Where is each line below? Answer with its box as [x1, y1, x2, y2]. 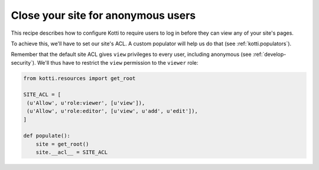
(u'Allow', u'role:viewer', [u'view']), [27, 99, 145, 106]
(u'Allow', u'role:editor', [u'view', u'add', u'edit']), [27, 108, 198, 115]
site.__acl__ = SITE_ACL [35, 149, 108, 156]
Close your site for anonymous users [11, 9, 196, 22]
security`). [11, 59, 37, 66]
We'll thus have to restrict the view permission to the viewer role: [37, 59, 198, 66]
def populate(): [23, 132, 71, 139]
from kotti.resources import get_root [23, 75, 136, 82]
